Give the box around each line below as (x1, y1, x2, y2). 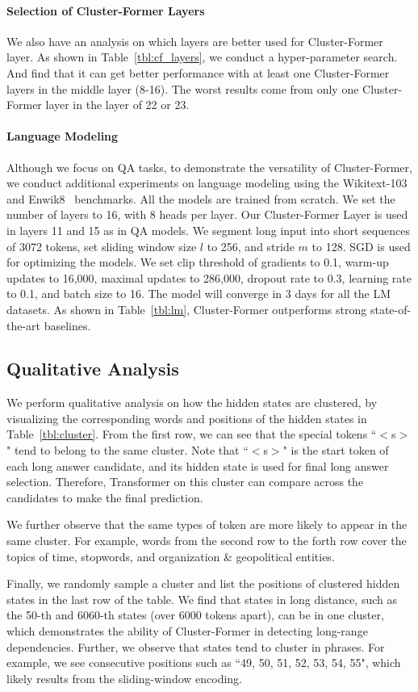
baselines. (44, 317, 91, 333)
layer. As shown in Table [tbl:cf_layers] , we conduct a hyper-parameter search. (6, 48, 398, 65)
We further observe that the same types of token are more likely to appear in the (6, 516, 408, 533)
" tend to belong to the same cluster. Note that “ (6, 442, 249, 459)
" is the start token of (282, 442, 389, 459)
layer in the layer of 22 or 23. (45, 96, 190, 113)
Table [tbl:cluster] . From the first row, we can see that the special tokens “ (6, 426, 377, 442)
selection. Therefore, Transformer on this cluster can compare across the (6, 473, 364, 490)
